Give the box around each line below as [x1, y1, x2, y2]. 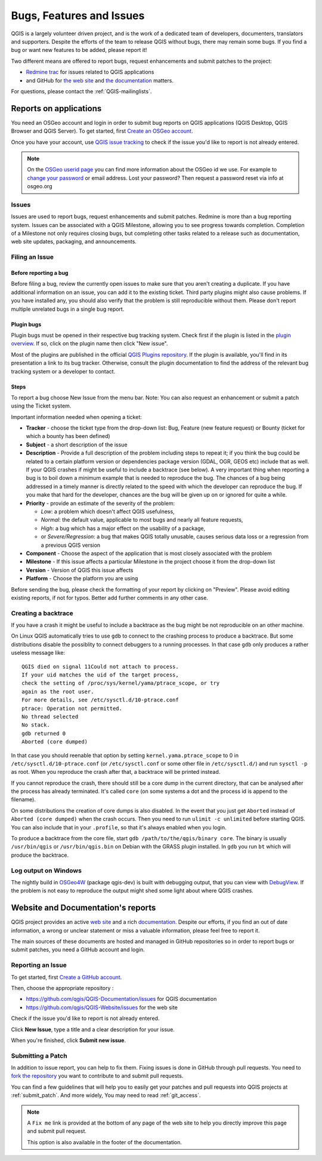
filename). [11, 796, 36, 803]
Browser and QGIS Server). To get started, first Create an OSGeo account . [11, 127, 193, 134]
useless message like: [11, 649, 66, 657]
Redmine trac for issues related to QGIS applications [26, 69, 154, 76]
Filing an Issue [11, 253, 54, 261]
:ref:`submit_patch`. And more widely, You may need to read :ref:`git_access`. [11, 1092, 201, 1099]
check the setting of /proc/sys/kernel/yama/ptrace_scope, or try [21, 680, 220, 687]
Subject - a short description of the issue [26, 441, 128, 448]
